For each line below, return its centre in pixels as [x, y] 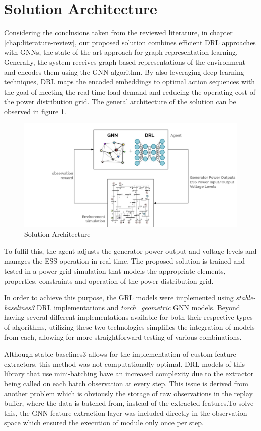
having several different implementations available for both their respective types [128, 317]
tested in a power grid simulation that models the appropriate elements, [115, 271]
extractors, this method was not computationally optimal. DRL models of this [124, 363]
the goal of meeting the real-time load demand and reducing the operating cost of [130, 91]
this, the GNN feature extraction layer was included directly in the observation [126, 413]
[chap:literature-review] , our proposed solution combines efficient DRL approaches [130, 42]
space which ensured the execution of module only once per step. [104, 423]
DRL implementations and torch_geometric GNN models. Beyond [138, 307]
